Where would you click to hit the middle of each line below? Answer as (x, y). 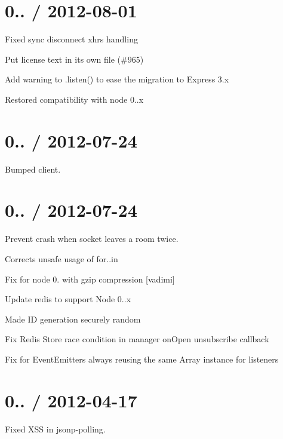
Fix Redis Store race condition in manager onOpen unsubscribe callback (137, 339)
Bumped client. (33, 169)
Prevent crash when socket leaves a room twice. (92, 239)
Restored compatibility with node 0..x (74, 99)
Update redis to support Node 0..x (68, 299)
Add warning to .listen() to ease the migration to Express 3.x (117, 79)
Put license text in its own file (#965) (74, 59)
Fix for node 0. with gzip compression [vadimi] (90, 279)
